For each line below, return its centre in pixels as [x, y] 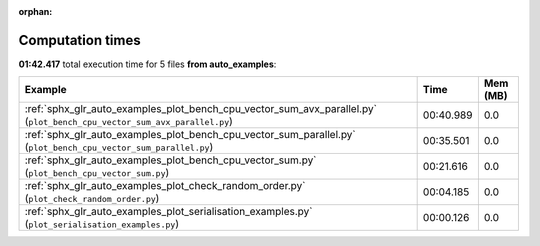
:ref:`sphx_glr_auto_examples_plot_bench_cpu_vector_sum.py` [170, 160]
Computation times [79, 40]
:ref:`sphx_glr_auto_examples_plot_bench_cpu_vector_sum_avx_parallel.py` [200, 109]
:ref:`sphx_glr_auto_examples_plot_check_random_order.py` [165, 186]
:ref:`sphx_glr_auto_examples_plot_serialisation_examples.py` [168, 212]
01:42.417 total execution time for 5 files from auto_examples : [147, 64]
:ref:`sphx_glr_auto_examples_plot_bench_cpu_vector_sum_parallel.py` [190, 135]
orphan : [35, 11]
